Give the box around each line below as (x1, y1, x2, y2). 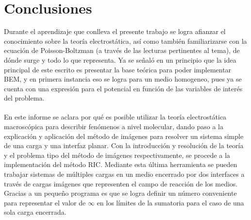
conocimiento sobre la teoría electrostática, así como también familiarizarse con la (4, 35, 247, 46)
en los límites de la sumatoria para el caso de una (97, 197, 244, 207)
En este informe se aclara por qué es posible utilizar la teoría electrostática (4, 112, 227, 122)
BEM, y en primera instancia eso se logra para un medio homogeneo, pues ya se (4, 74, 242, 84)
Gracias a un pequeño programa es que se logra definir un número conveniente (4, 188, 237, 198)
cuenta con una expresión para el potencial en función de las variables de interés (4, 83, 243, 93)
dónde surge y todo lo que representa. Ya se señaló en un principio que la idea (4, 54, 236, 65)
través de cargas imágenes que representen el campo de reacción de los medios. (4, 178, 238, 188)
